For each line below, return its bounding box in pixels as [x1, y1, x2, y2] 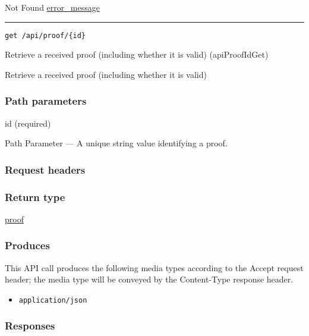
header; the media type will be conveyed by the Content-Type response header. [5, 273, 294, 285]
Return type [5, 189, 65, 204]
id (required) [5, 117, 51, 129]
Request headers [5, 162, 86, 177]
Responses [5, 318, 55, 333]
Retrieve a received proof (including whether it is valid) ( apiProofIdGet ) [5, 48, 269, 61]
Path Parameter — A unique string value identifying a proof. [5, 137, 228, 149]
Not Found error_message [5, 1, 100, 13]
